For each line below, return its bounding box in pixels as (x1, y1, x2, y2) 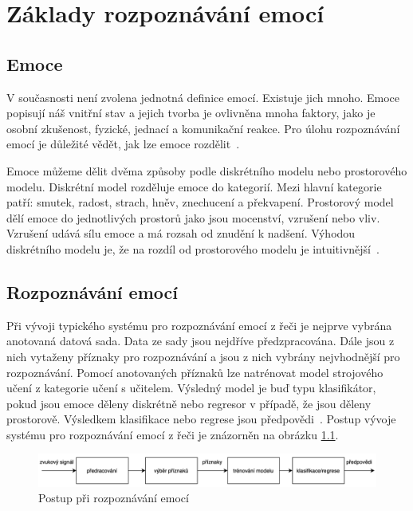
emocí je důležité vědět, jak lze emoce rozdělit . (6, 136, 240, 152)
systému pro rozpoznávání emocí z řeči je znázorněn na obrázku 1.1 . (6, 426, 339, 442)
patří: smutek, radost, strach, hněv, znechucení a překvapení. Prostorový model (6, 194, 394, 210)
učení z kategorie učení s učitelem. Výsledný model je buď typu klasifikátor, (6, 379, 376, 396)
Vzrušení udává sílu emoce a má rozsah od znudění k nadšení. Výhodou (6, 225, 356, 242)
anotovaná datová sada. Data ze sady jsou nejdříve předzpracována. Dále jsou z (6, 332, 395, 349)
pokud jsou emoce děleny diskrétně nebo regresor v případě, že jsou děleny (6, 395, 372, 411)
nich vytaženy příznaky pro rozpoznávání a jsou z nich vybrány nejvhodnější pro (6, 348, 400, 364)
